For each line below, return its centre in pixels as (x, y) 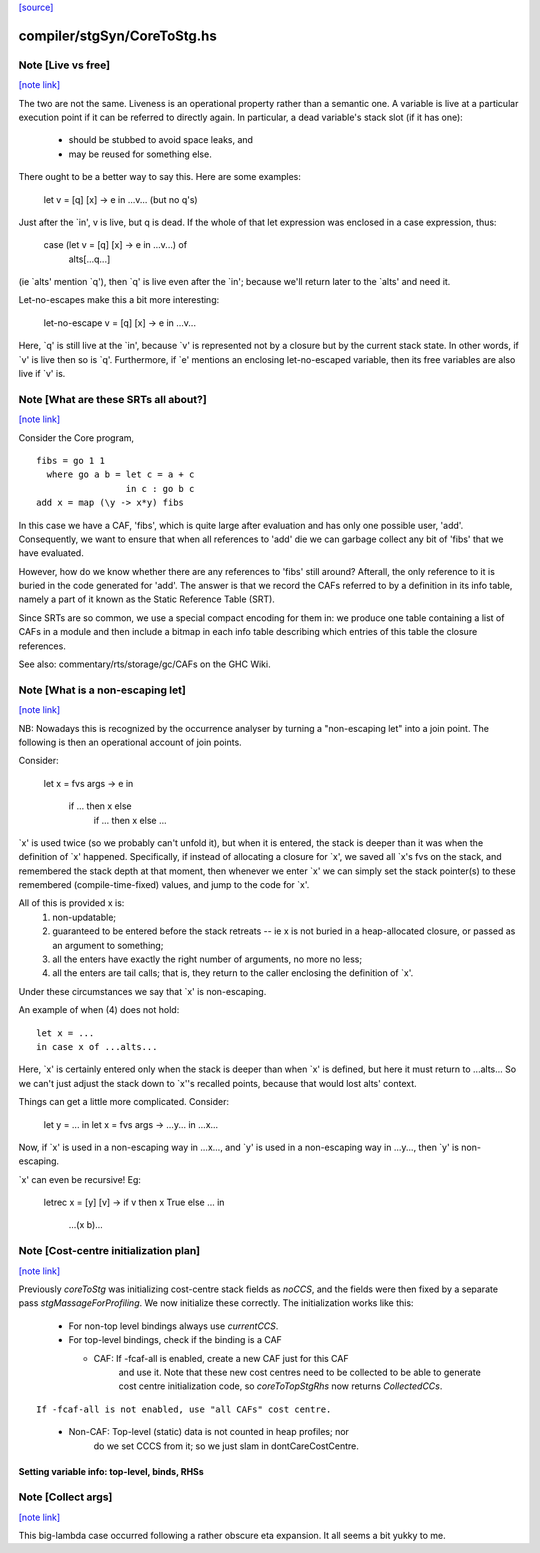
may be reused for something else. (140, 154)
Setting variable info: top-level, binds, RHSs (111, 1471)
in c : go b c (160, 488)
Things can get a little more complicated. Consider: (124, 1102)
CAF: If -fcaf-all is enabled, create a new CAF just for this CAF (221, 1358)
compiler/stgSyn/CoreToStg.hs (117, 35)
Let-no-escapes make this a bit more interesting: (119, 300)
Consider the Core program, (76, 437)
